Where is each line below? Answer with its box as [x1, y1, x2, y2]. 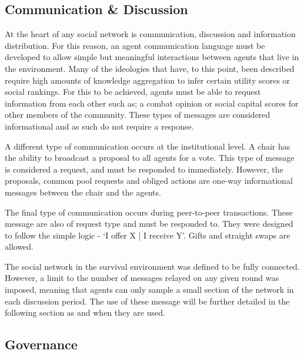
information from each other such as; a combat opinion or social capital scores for [5, 97, 299, 109]
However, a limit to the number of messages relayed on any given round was [5, 272, 279, 284]
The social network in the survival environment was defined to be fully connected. [5, 260, 300, 272]
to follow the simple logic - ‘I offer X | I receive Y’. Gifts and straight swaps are [5, 229, 290, 241]
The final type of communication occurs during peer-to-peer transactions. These [5, 206, 293, 218]
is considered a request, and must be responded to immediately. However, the [5, 163, 283, 175]
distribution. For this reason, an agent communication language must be [5, 39, 265, 51]
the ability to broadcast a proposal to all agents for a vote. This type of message [5, 151, 295, 164]
